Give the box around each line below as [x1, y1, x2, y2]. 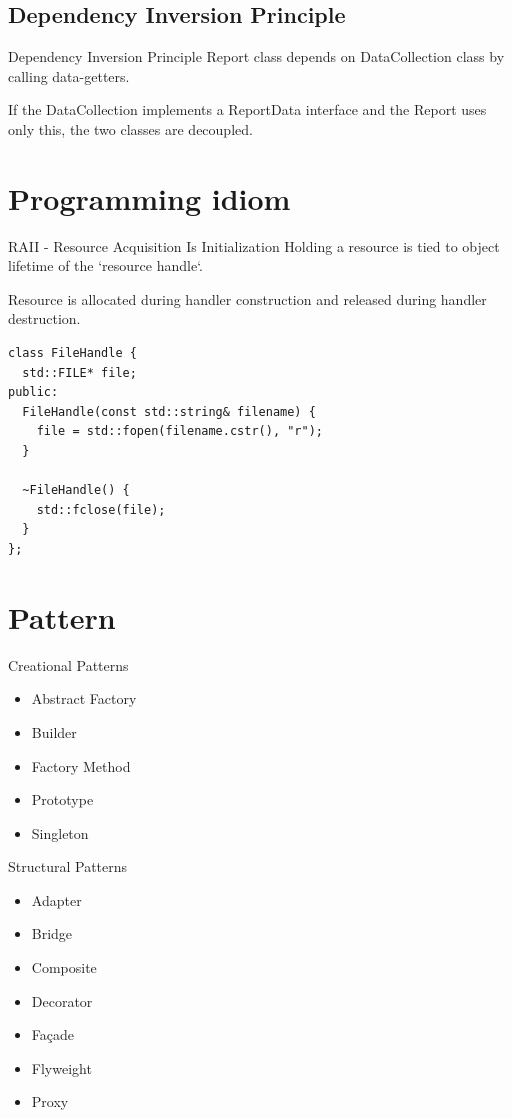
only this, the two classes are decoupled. [8, 118, 253, 139]
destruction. [8, 308, 81, 329]
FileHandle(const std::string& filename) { [22, 404, 316, 419]
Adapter [31, 889, 82, 910]
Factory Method [31, 755, 131, 776]
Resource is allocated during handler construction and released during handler [8, 288, 487, 309]
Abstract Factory [31, 688, 137, 709]
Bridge [31, 923, 73, 944]
